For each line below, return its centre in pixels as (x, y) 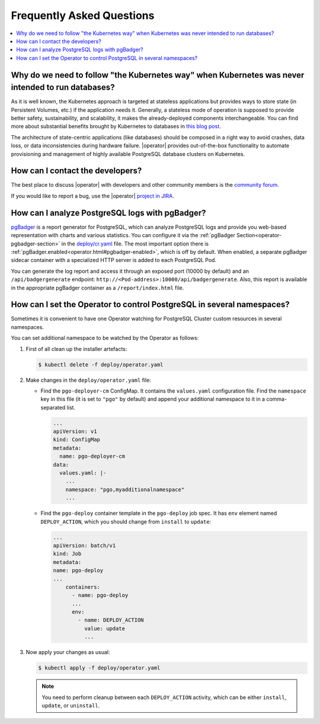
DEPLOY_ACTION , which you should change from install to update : (126, 521)
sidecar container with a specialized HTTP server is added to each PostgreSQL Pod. (113, 260)
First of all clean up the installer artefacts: (76, 349)
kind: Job (67, 554)
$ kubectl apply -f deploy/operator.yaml (99, 668)
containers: (83, 587)
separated (53, 407)
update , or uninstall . (71, 705)
